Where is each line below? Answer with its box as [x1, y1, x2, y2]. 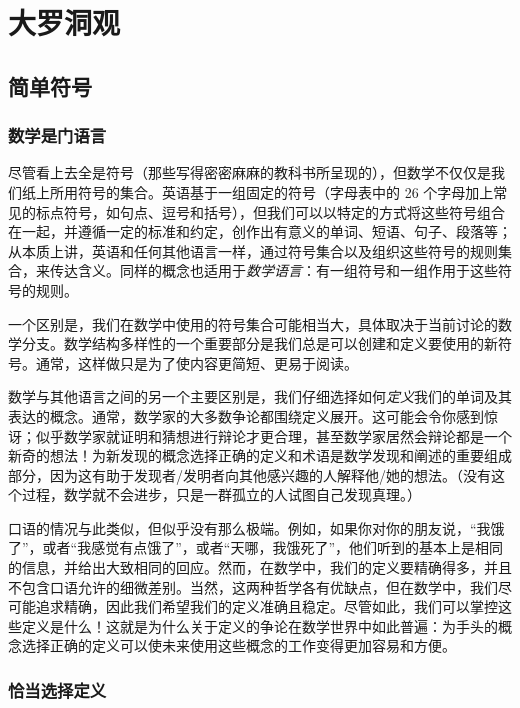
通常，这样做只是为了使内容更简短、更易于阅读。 [35, 352, 358, 373]
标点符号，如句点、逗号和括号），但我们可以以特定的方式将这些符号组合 [35, 201, 505, 222]
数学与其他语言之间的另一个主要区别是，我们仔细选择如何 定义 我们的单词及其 [8, 386, 512, 407]
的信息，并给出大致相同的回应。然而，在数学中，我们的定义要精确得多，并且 [8, 557, 512, 578]
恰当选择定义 [8, 677, 107, 702]
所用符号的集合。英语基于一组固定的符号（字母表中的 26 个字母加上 [49, 181, 494, 202]
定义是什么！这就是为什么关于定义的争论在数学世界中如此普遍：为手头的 [21, 615, 498, 636]
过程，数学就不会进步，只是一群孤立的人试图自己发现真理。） [21, 484, 421, 505]
